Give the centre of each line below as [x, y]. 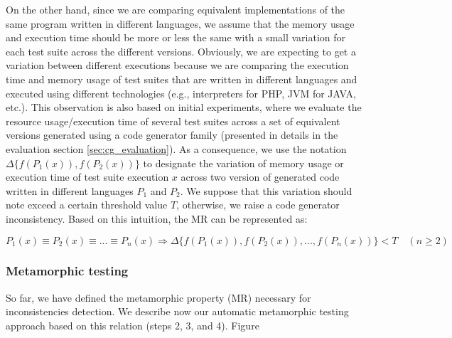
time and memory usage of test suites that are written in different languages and [182, 79]
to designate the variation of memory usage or [243, 163]
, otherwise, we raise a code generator [258, 205]
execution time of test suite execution [87, 177]
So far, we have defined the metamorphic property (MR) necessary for [158, 297]
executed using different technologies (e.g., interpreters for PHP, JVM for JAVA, [181, 93]
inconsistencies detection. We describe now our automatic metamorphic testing [177, 311]
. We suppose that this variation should [266, 190]
